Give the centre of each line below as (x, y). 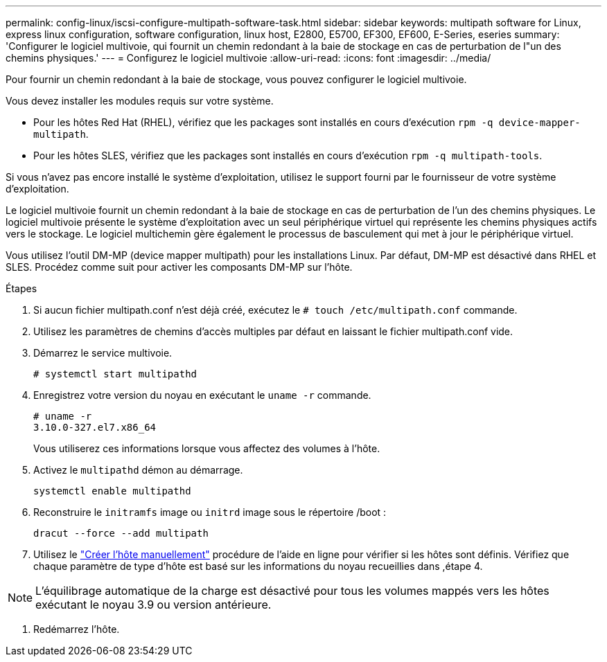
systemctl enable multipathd (112, 491)
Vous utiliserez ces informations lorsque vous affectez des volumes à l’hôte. (207, 448)
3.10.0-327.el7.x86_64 (95, 427)
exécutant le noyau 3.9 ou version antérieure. (153, 605)
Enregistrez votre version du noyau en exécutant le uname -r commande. (202, 395)
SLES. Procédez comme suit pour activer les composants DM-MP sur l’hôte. (179, 267)
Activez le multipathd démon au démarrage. (138, 470)
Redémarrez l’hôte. (77, 629)
